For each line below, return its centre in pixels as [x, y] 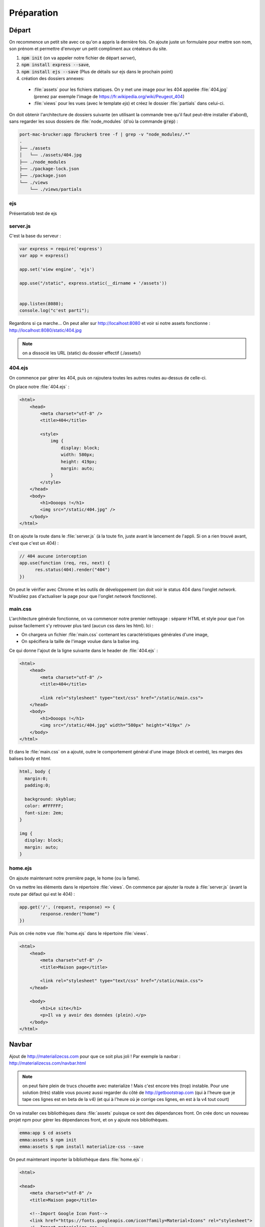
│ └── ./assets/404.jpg [51, 155]
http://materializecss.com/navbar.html [47, 1063]
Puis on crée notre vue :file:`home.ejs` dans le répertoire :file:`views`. [79, 934]
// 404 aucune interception [53, 556]
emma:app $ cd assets [45, 1133]
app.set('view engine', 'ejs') [57, 269]
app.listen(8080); [41, 304]
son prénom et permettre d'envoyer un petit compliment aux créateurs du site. [88, 49]
